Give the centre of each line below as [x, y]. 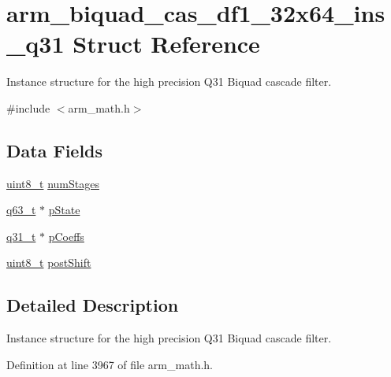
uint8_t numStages [53, 183]
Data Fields [55, 150]
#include [28, 107]
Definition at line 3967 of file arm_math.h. [110, 364]
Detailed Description [93, 305]
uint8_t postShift [49, 262]
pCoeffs [66, 236]
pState [64, 210]
